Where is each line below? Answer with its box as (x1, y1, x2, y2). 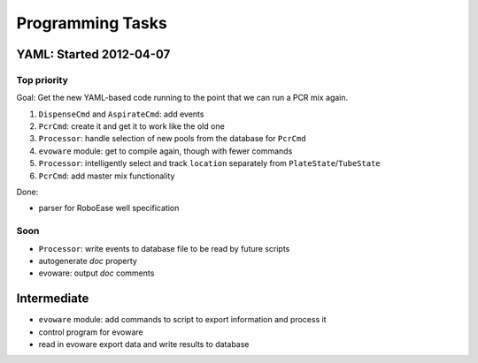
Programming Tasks (16, 13, 167, 33)
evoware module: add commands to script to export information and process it (38, 314, 327, 325)
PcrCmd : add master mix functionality (38, 170, 175, 181)
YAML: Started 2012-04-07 (16, 47, 171, 62)
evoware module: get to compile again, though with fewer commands (38, 146, 293, 156)
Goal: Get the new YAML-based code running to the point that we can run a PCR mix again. (16, 93, 349, 103)
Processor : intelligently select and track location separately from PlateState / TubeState (38, 158, 381, 169)
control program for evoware (38, 327, 143, 337)
